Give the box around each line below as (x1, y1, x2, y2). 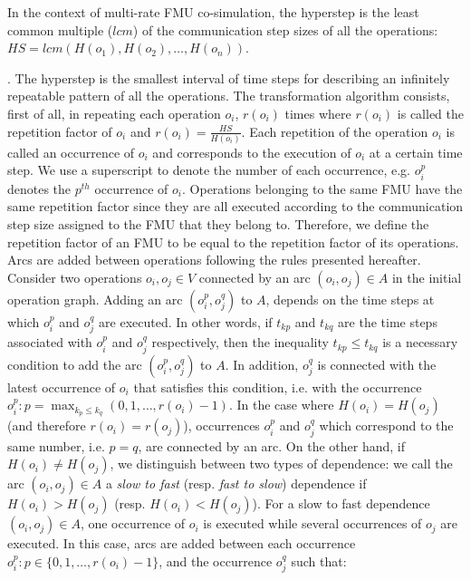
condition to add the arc (7, 354, 142, 373)
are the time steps (338, 312, 437, 331)
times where (284, 103, 351, 122)
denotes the (7, 179, 72, 198)
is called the (397, 103, 464, 122)
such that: (291, 551, 347, 570)
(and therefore (7, 416, 86, 435)
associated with (7, 333, 92, 352)
